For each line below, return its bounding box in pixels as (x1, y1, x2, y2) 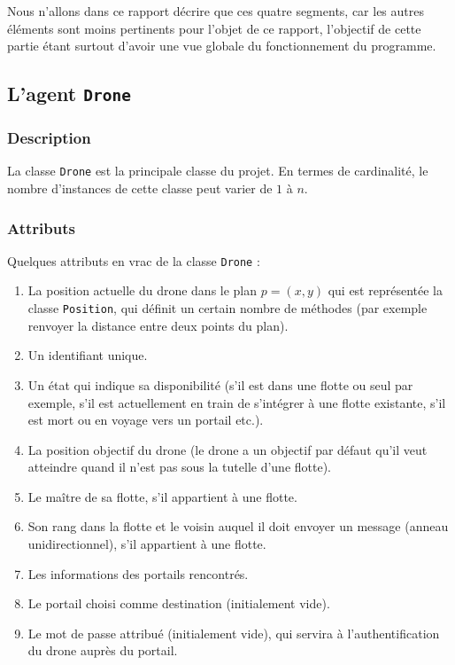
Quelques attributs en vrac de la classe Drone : (7, 251, 260, 270)
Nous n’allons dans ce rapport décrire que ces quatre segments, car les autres (7, 2, 425, 20)
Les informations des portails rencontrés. (27, 564, 249, 583)
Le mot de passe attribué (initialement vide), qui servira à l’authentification (27, 623, 440, 642)
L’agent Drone (7, 80, 132, 107)
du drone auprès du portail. (27, 641, 178, 660)
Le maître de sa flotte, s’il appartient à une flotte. (27, 487, 297, 505)
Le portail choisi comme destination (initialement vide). (27, 594, 330, 613)
